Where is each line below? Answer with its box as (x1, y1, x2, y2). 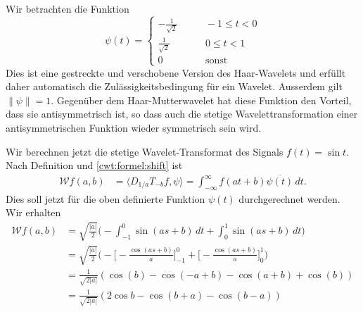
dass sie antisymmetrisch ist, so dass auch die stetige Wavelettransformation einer (6, 106, 358, 121)
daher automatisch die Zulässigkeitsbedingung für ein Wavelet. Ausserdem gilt (6, 79, 343, 94)
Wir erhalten (6, 205, 61, 220)
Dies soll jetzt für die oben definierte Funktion (6, 191, 205, 206)
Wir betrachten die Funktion (6, 1, 129, 15)
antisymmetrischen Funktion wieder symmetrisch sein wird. (6, 120, 262, 135)
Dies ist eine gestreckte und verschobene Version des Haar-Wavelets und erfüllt (6, 65, 346, 80)
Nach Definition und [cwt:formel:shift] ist (6, 158, 183, 173)
